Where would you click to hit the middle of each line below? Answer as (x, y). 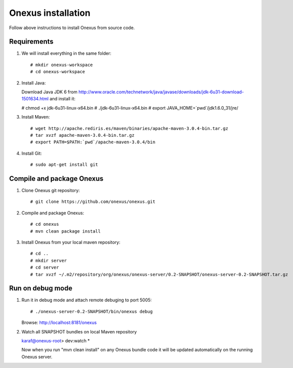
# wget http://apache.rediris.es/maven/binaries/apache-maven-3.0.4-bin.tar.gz (129, 128)
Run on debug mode (41, 288)
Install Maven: (36, 117)
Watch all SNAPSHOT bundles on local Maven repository (79, 331)
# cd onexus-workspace (58, 72)
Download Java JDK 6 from (49, 92)
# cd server (45, 267)
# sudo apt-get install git (64, 165)
